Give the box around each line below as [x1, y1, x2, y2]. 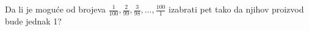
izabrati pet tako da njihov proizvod [169, 3, 304, 15]
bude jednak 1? [5, 14, 62, 27]
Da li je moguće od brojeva [5, 3, 106, 15]
